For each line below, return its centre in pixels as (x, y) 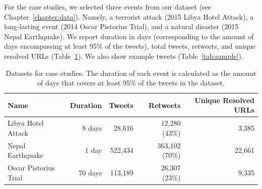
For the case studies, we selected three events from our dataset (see (108, 7)
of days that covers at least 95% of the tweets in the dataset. (131, 83)
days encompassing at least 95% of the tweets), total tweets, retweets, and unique (130, 46)
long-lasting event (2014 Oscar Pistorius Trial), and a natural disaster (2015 (121, 26)
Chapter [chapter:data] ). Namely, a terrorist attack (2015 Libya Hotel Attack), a (129, 16)
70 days (90, 172)
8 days (92, 127)
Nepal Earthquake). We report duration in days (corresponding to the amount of (129, 36)
